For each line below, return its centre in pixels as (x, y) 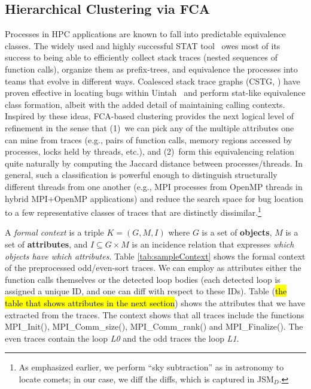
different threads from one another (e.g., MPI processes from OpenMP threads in (154, 186)
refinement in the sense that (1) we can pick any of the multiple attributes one (150, 127)
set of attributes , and (46, 244)
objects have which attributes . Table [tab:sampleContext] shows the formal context (155, 256)
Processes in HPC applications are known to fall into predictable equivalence (145, 34)
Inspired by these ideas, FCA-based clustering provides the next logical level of (149, 116)
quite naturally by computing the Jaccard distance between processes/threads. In (154, 163)
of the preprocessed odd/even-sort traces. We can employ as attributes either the (153, 268)
